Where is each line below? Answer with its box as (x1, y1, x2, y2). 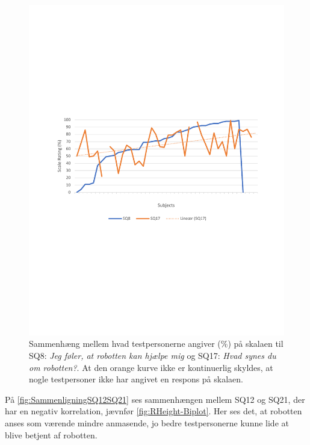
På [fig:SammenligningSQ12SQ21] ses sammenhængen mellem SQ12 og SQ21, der (5, 393, 305, 405)
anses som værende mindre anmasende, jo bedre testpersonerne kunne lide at (5, 417, 289, 429)
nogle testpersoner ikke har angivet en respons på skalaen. (29, 373, 243, 385)
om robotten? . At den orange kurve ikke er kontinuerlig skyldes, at (29, 361, 273, 373)
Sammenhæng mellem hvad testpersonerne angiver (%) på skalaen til (29, 337, 284, 350)
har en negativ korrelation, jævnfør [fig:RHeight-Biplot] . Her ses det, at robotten (5, 405, 302, 417)
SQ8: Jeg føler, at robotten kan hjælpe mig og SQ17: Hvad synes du (29, 349, 276, 362)
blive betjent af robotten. (5, 428, 98, 441)
